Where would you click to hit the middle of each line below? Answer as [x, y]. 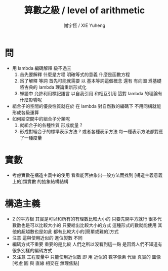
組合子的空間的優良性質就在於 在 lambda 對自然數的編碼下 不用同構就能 [87, 106]
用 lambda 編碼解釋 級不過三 [42, 68]
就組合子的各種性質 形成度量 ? [51, 125]
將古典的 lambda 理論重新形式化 [53, 87]
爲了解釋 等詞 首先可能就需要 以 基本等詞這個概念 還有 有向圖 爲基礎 [91, 81]
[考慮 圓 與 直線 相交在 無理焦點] [46, 263]
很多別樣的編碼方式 [32, 250]
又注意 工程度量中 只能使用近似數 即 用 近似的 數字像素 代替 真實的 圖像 [87, 257]
